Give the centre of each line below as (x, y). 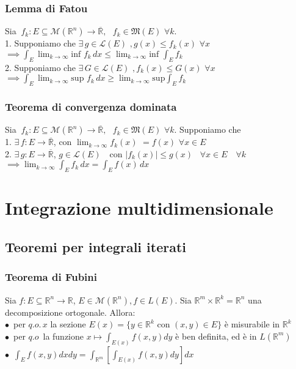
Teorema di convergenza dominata (91, 106)
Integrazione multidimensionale (139, 208)
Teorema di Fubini (51, 277)
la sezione (68, 324)
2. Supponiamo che (40, 67)
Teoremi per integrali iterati (96, 246)
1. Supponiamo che (40, 43)
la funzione (63, 336)
